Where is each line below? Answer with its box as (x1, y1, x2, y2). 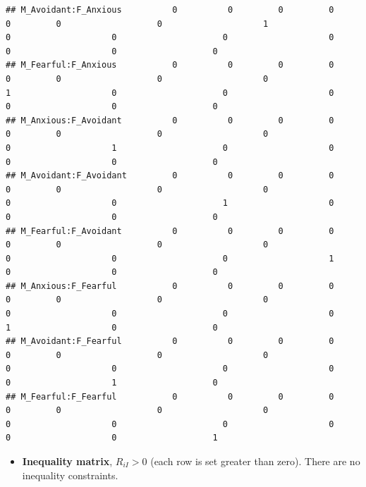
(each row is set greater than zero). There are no (150, 454, 360, 468)
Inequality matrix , (22, 454, 113, 468)
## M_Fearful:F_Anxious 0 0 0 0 (6, 60, 334, 70)
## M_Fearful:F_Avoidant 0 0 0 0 (6, 226, 334, 236)
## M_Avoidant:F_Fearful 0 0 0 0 (6, 336, 334, 347)
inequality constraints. (22, 467, 118, 482)
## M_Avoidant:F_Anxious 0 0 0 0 (6, 5, 334, 15)
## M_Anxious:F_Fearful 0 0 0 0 (6, 281, 334, 291)
